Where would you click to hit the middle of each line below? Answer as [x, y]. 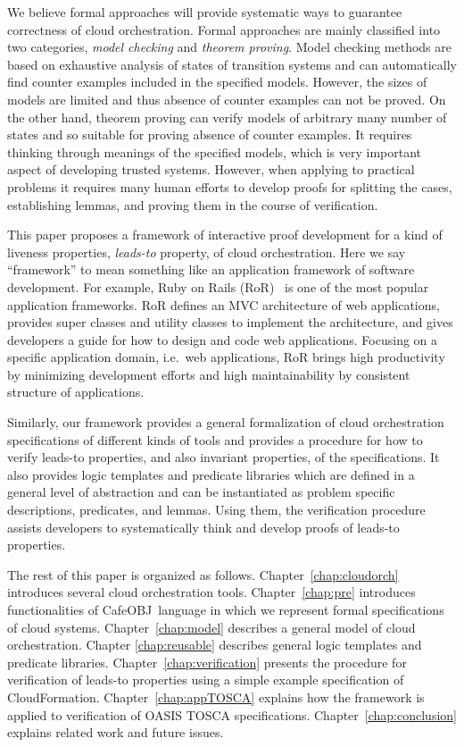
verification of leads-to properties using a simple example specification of [206, 680]
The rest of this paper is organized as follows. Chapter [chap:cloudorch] [203, 574]
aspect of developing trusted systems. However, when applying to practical [211, 169]
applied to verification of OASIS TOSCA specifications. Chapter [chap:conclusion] [232, 714]
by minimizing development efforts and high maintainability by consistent [209, 374]
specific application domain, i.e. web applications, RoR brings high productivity [226, 357]
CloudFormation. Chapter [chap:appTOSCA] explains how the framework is [216, 697]
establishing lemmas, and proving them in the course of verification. [193, 204]
